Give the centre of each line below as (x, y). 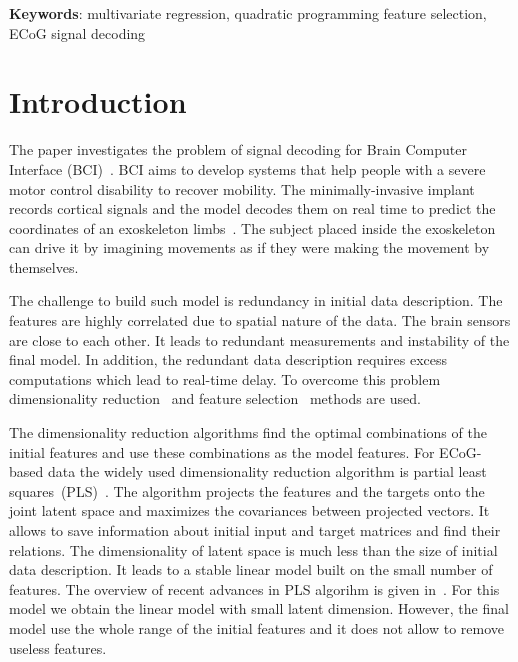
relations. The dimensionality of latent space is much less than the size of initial (253, 549)
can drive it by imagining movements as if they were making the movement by (249, 247)
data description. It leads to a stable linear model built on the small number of (251, 569)
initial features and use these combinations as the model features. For (222, 451)
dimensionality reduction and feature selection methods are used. (215, 398)
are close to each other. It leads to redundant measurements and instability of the (259, 339)
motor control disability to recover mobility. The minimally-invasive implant (242, 188)
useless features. (58, 647)
